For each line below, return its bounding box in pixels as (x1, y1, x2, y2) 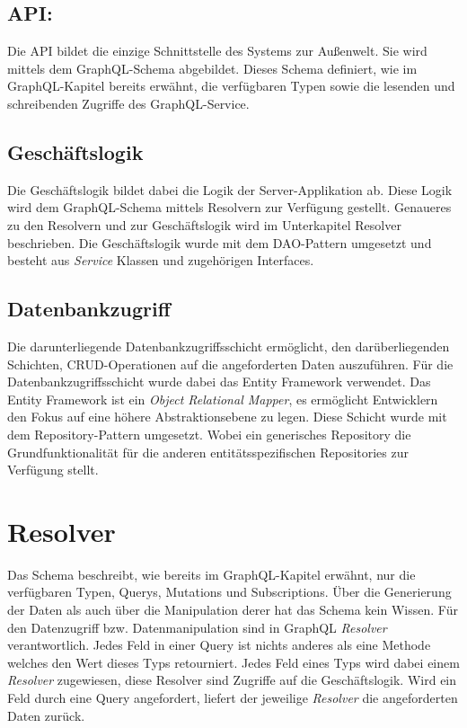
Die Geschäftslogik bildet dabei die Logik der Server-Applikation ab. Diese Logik (7, 180, 453, 199)
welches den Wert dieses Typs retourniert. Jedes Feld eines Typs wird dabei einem (7, 653, 460, 671)
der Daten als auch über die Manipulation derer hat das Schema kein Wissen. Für (7, 600, 458, 619)
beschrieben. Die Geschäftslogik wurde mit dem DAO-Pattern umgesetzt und (7, 233, 432, 252)
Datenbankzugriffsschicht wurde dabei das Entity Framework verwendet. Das (7, 372, 431, 391)
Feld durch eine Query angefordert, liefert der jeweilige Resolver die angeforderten (7, 688, 458, 706)
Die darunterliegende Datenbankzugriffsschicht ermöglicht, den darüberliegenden (7, 336, 450, 355)
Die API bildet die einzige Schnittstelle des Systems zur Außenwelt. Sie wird (7, 41, 427, 60)
